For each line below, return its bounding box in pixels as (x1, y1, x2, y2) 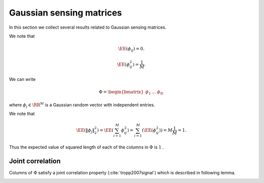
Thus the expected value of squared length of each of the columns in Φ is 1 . (9, 144, 164, 150)
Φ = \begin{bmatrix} (98, 89, 144, 95)
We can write (9, 76, 36, 82)
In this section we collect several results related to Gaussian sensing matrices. (9, 24, 167, 30)
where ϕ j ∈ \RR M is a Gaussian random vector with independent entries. (9, 101, 155, 109)
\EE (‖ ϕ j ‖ (76, 128, 95, 134)
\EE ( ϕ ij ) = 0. (118, 46, 145, 53)
